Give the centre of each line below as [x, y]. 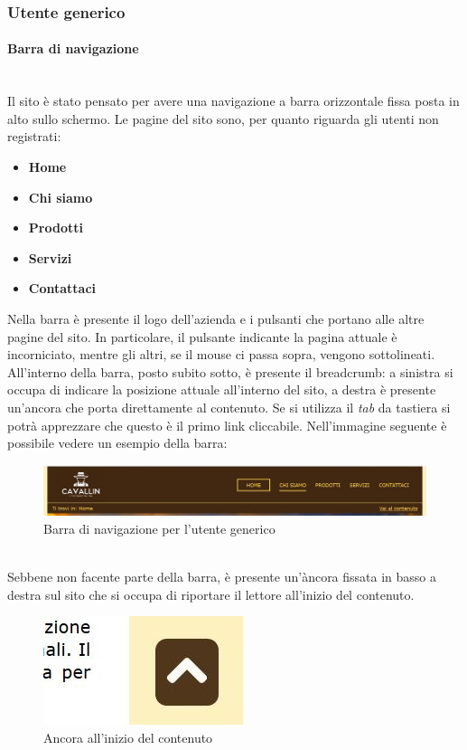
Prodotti [56, 228]
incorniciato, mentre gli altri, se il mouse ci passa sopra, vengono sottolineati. [221, 354]
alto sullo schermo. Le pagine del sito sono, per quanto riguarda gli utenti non [223, 118]
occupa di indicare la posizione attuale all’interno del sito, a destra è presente [222, 389]
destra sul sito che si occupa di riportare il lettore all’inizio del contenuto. [211, 594]
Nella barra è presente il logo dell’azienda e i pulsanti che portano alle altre [216, 318]
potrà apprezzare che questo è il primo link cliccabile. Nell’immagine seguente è [227, 425]
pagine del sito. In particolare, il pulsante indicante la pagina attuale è [202, 336]
